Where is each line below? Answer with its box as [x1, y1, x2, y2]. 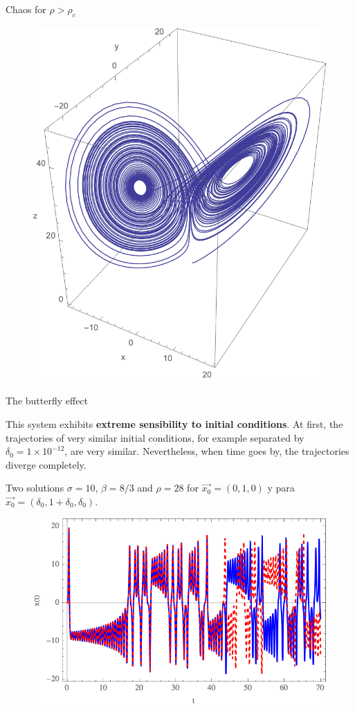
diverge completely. [6, 457, 87, 471]
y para [267, 480, 295, 495]
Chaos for [6, 2, 46, 16]
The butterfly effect [6, 393, 89, 408]
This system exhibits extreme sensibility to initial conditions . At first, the [6, 417, 343, 431]
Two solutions [6, 480, 64, 495]
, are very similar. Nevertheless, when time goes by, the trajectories [64, 444, 349, 458]
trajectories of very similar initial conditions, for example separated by [6, 430, 304, 444]
